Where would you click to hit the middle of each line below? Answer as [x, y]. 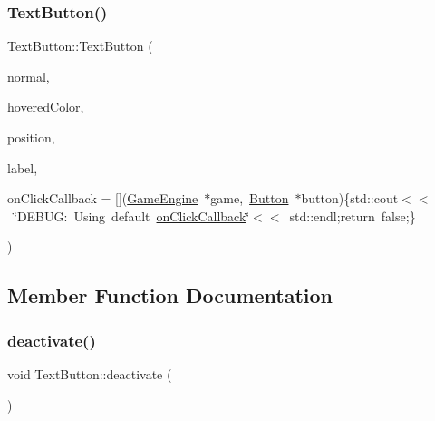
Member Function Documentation [170, 295]
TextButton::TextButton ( [80, 46]
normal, [29, 76]
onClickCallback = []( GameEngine [103, 198]
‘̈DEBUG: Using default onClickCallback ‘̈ [131, 215]
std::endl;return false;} [353, 215]
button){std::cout [350, 198]
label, [23, 167]
